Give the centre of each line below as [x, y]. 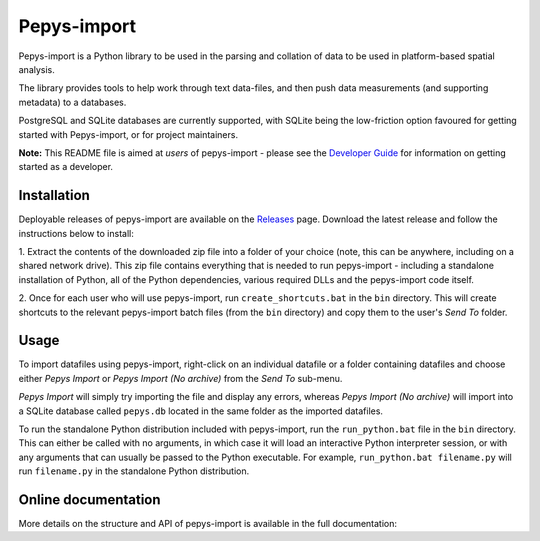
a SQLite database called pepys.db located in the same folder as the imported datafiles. [201, 411]
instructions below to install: [76, 233]
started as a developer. [66, 167]
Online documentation [89, 499]
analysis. [36, 69]
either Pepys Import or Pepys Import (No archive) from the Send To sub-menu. [180, 378]
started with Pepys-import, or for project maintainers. [128, 134]
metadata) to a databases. [72, 102]
